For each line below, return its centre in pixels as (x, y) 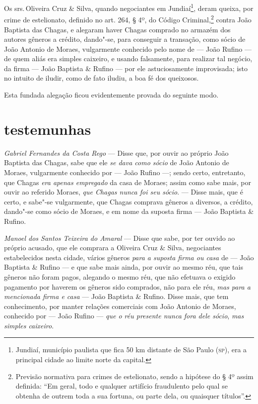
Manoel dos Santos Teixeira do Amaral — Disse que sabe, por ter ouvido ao (120, 238)
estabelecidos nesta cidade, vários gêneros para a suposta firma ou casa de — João (129, 257)
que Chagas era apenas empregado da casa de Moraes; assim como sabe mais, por (128, 182)
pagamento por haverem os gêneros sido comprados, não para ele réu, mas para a (127, 286)
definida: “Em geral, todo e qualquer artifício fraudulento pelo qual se (122, 386)
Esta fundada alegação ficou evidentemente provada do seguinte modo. (111, 95)
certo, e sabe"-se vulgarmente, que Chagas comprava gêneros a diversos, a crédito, (129, 201)
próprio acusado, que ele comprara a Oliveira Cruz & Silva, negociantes (113, 248)
